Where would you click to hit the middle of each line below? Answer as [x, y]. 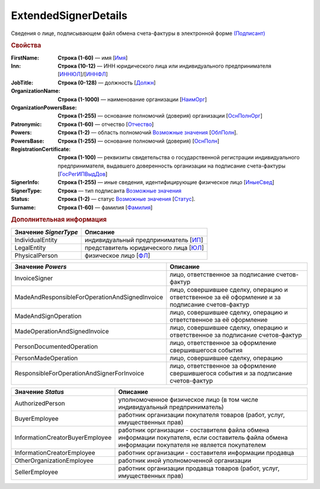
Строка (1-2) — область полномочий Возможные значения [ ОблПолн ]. [148, 132]
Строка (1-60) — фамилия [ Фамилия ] [105, 207]
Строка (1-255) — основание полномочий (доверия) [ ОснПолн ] [138, 141]
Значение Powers [41, 266]
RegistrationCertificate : [41, 149]
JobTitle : [22, 83]
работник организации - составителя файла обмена [194, 430]
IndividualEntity [36, 239]
